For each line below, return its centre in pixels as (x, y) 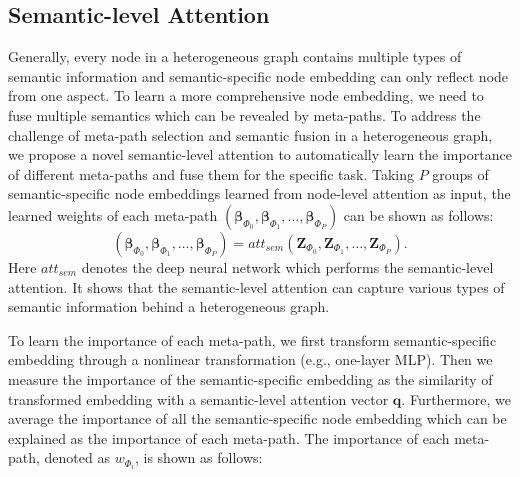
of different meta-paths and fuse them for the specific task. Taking (211, 173)
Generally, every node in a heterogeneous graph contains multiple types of (235, 56)
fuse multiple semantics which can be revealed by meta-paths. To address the (244, 114)
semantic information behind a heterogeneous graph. (169, 306)
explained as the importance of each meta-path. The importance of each (229, 437)
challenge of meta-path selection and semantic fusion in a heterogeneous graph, (250, 134)
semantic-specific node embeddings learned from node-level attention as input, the (259, 193)
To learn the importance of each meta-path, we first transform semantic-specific (252, 339)
